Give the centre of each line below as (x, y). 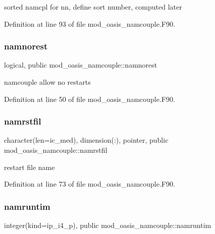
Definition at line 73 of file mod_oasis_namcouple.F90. (90, 184)
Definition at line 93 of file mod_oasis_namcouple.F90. (90, 23)
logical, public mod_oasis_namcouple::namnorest (81, 65)
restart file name (30, 167)
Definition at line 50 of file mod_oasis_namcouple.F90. (90, 99)
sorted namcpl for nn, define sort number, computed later (93, 7)
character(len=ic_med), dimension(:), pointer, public (86, 140)
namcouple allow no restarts (47, 82)
